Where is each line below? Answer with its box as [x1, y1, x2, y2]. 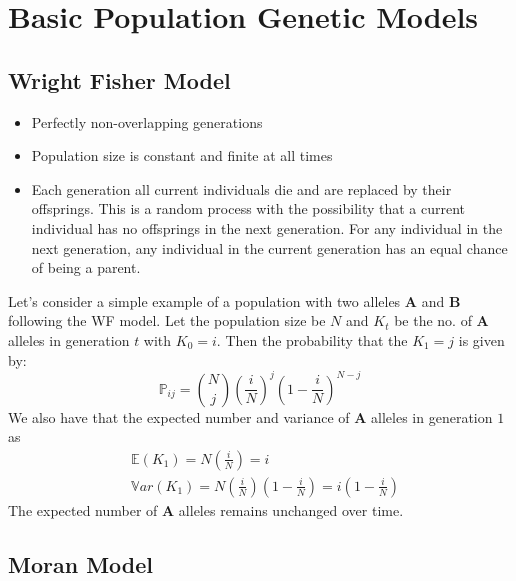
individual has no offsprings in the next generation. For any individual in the [31, 217, 503, 238]
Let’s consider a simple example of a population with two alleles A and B [8, 290, 461, 311]
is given [458, 329, 505, 350]
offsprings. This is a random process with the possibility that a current [31, 198, 466, 219]
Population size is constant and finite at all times [31, 145, 333, 166]
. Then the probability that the [216, 329, 408, 350]
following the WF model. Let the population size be [8, 310, 326, 331]
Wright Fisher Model [8, 64, 231, 95]
